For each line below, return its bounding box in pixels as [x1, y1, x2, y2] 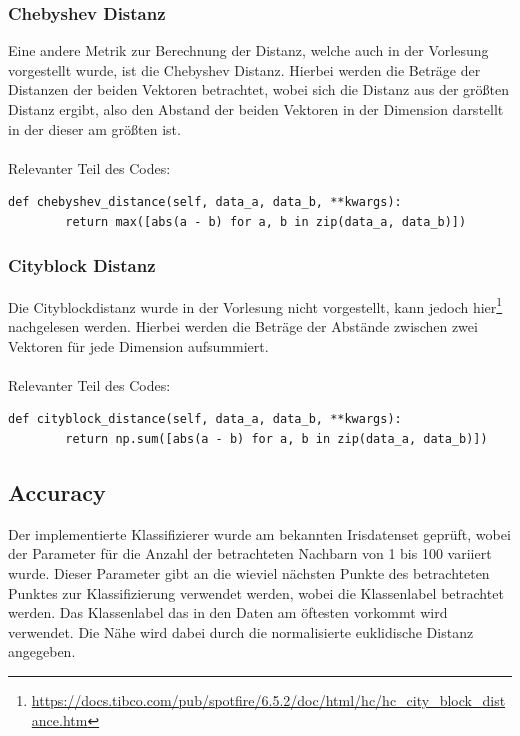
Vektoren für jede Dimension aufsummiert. [8, 335, 269, 356]
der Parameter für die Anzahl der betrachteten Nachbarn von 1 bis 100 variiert [8, 543, 492, 564]
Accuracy [8, 476, 106, 507]
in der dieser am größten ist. [8, 118, 181, 139]
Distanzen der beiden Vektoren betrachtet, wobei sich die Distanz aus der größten [8, 79, 509, 100]
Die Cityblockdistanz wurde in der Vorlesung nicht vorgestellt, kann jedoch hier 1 [8, 293, 503, 317]
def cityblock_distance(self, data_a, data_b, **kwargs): [8, 412, 402, 427]
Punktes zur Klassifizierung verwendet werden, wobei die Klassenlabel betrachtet [8, 582, 504, 603]
